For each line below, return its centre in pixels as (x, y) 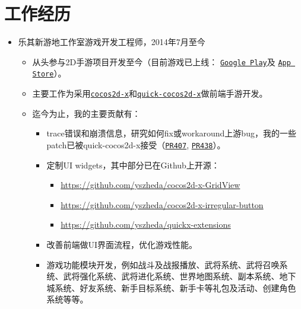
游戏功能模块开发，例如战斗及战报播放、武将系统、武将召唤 (163, 264)
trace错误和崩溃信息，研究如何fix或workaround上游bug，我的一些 (171, 133)
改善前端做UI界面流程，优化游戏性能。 (122, 244)
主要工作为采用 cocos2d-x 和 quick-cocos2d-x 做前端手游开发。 (150, 93)
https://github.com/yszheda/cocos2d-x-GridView (150, 185)
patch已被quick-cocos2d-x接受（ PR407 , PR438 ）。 (136, 144)
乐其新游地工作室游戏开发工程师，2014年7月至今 (112, 42)
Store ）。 (49, 73)
